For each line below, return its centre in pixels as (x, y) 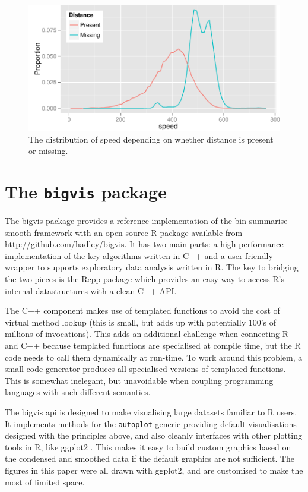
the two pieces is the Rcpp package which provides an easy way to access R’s (145, 279)
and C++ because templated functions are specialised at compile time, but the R (153, 345)
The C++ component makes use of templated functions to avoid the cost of (142, 310)
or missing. (48, 151)
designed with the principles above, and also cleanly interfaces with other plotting (153, 435)
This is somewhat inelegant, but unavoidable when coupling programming (139, 380)
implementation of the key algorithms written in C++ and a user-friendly (139, 255)
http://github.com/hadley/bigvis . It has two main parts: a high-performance (144, 244)
